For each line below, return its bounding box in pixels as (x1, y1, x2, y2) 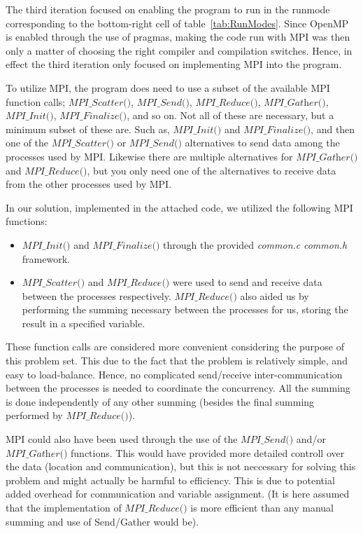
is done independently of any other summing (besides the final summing (6, 394, 315, 409)
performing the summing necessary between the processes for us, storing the (22, 302, 348, 317)
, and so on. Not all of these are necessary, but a (127, 108, 334, 123)
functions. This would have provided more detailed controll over (71, 445, 345, 460)
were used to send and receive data (172, 275, 322, 289)
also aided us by (240, 288, 309, 303)
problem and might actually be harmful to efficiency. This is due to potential (6, 472, 335, 487)
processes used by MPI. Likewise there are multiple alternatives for (6, 149, 293, 163)
